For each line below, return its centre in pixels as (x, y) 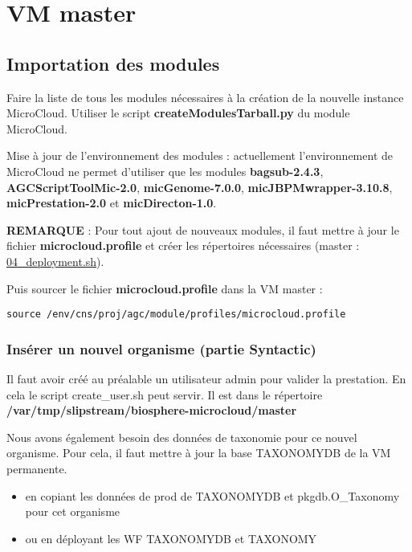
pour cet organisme (73, 511)
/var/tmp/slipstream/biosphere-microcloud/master (152, 410)
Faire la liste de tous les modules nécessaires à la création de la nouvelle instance (205, 97)
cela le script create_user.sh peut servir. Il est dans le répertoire (165, 394)
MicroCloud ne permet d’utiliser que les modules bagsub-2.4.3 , (165, 171)
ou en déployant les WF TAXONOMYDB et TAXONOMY (171, 538)
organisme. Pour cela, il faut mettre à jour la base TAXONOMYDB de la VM (199, 453)
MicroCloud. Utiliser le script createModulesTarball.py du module (178, 113)
